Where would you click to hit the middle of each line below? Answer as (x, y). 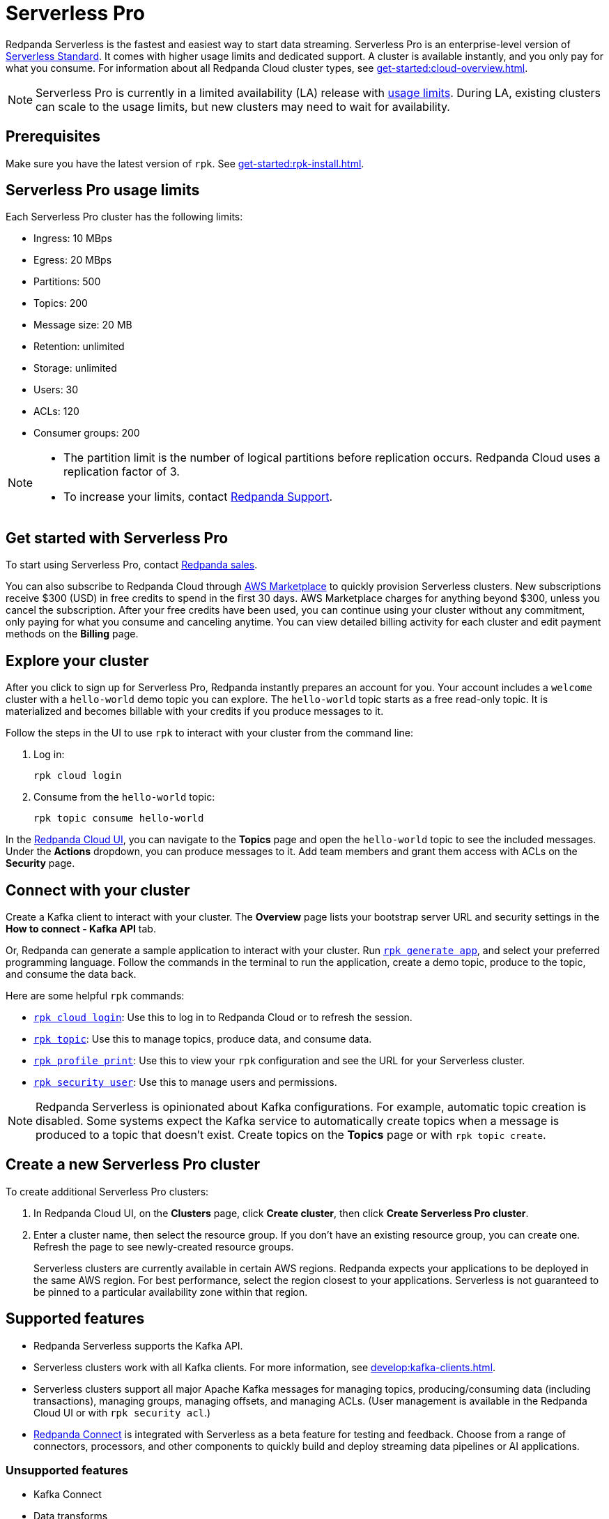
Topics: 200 (61, 303)
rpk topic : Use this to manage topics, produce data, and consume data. (203, 1038)
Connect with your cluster (98, 890)
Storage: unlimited (75, 368)
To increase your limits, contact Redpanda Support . (198, 497)
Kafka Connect (68, 1495)
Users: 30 (56, 390)
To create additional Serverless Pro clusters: (107, 1191)
